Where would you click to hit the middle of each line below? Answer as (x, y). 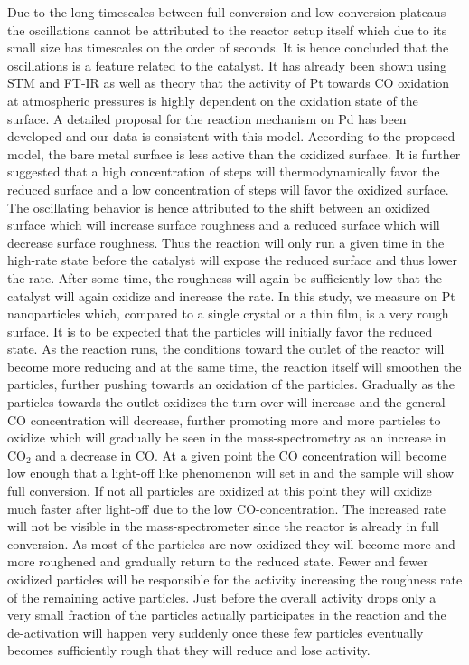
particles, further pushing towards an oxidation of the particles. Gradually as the (231, 384)
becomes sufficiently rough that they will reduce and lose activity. (189, 650)
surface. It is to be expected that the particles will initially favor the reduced (220, 331)
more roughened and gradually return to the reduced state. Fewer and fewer (218, 561)
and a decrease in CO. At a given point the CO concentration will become (241, 455)
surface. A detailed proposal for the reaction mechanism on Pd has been (207, 118)
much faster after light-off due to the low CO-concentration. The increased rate (226, 508)
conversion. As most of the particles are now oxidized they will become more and (231, 543)
